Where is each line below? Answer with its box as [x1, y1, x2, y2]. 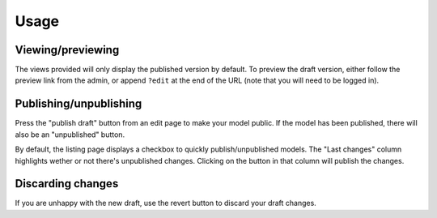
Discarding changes [15, 177, 119, 190]
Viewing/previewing [15, 43, 120, 57]
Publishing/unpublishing [15, 97, 142, 111]
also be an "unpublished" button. [15, 130, 125, 139]
